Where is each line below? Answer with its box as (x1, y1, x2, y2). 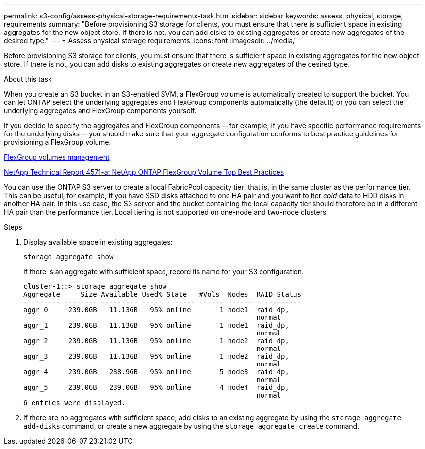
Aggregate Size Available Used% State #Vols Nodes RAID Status (23, 290, 302, 298)
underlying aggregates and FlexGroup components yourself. (4, 106, 196, 115)
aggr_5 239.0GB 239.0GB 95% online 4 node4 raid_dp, (23, 383, 289, 391)
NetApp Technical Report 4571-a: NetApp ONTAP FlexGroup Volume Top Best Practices (4, 168, 284, 176)
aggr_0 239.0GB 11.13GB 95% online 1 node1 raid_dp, (23, 306, 289, 314)
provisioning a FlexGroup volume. (4, 138, 111, 146)
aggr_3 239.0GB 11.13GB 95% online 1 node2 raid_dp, (23, 352, 289, 360)
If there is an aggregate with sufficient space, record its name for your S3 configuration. (23, 267, 304, 276)
